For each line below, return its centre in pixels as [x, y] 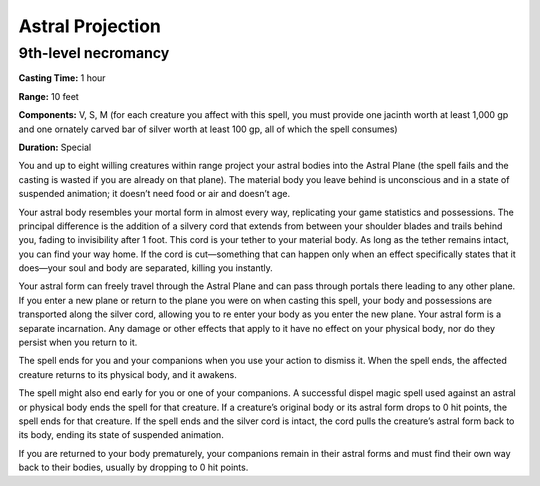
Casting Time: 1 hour [62, 78]
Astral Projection [90, 26]
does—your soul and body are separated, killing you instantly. [146, 268]
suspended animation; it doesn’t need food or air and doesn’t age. [154, 194]
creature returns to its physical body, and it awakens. [127, 374]
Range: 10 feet [48, 96]
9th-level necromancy [94, 53]
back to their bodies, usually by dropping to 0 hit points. [133, 467]
